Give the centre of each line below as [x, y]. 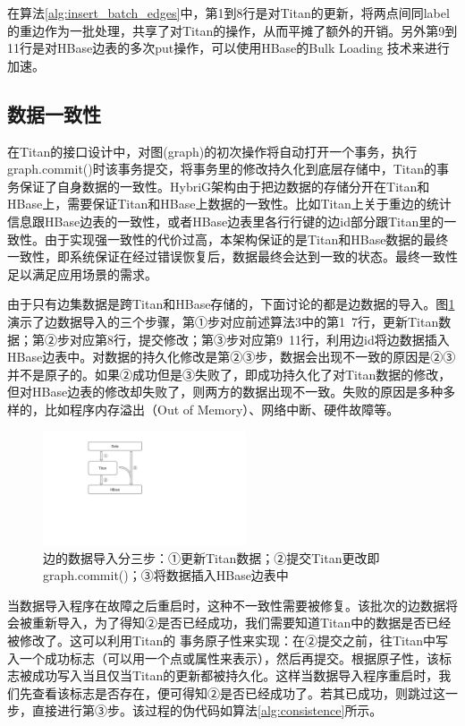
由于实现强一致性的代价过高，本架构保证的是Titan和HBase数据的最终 [246, 239]
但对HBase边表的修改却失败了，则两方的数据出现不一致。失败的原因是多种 [225, 392]
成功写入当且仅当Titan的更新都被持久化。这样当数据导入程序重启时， [235, 675]
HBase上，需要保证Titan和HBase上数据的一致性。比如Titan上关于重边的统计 [229, 204]
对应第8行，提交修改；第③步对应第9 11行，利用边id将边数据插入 [259, 339]
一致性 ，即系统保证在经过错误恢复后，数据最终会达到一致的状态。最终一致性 [232, 256]
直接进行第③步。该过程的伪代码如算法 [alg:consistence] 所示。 [207, 710]
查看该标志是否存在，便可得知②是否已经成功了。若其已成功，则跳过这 [238, 692]
